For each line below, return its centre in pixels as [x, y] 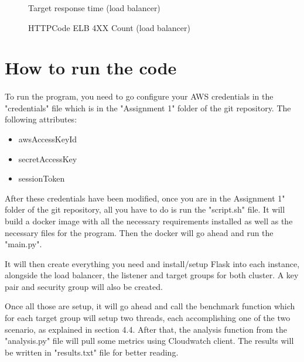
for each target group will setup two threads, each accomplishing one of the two [148, 318]
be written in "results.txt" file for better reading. [92, 352]
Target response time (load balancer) [94, 8]
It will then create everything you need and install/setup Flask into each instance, [152, 263]
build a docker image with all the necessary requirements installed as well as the [149, 221]
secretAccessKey [48, 158]
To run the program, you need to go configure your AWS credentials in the [139, 96]
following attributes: [41, 119]
